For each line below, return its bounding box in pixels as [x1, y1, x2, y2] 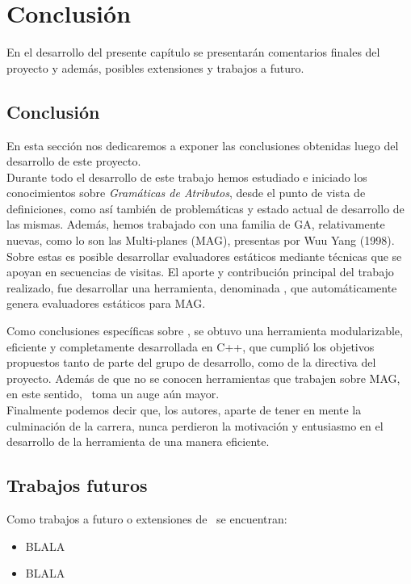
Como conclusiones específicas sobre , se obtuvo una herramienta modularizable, [6, 322, 403, 339]
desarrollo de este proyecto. [6, 153, 141, 170]
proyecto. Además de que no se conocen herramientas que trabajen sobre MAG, [6, 369, 401, 386]
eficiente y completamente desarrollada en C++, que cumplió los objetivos [6, 338, 375, 355]
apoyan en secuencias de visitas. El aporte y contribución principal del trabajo [6, 263, 394, 280]
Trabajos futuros [6, 473, 148, 498]
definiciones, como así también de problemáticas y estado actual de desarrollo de [6, 200, 405, 216]
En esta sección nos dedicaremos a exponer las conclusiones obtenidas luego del [6, 137, 399, 153]
